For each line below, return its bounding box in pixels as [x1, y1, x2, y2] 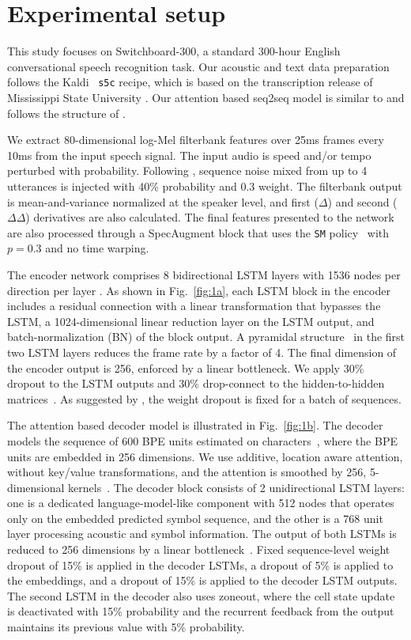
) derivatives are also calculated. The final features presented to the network [25, 209, 394, 225]
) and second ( [327, 193, 398, 210]
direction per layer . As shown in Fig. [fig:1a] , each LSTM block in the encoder [7, 282, 390, 298]
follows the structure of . [7, 104, 126, 121]
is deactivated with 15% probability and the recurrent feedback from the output [7, 603, 394, 619]
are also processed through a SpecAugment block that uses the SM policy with [7, 224, 390, 240]
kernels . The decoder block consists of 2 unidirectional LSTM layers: [68, 479, 405, 495]
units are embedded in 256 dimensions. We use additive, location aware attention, [7, 448, 403, 464]
